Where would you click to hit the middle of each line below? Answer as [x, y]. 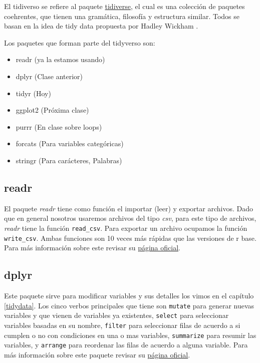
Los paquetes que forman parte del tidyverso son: [80, 42]
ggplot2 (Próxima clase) [52, 110]
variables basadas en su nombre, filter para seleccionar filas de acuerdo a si [122, 325]
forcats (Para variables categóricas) [70, 143]
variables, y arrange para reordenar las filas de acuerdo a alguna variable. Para [126, 345]
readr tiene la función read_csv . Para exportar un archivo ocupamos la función [126, 228]
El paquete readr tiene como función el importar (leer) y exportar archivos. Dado [128, 208]
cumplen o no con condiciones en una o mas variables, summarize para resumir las [130, 335]
